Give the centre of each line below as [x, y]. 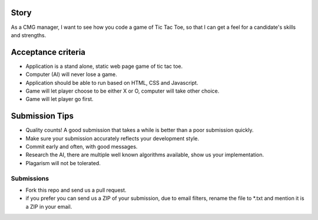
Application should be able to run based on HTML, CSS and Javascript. [112, 83]
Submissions [30, 178]
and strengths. [29, 35]
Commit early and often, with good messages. [82, 147]
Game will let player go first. [59, 99]
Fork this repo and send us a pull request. [76, 190]
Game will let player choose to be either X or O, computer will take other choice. [122, 91]
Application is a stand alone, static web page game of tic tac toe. [104, 66]
